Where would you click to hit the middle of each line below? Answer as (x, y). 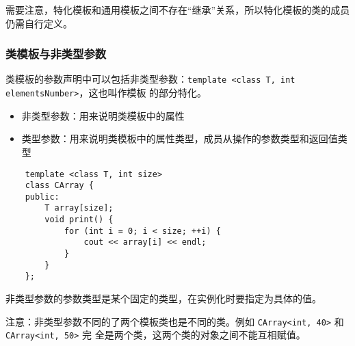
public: (42, 197)
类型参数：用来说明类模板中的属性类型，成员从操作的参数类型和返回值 (180, 138)
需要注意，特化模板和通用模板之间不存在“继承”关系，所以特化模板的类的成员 (178, 10)
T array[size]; (79, 208)
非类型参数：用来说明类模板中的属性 (103, 115)
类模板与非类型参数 (56, 54)
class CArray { (59, 186)
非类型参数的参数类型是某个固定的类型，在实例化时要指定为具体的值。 (163, 298)
